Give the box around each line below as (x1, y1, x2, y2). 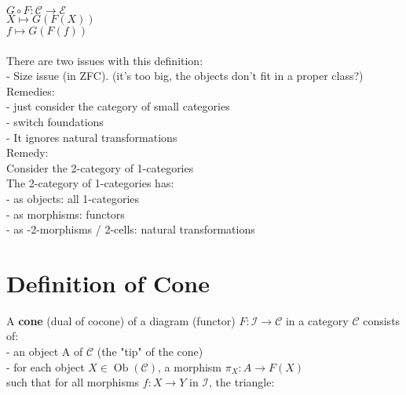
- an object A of (6, 343, 83, 360)
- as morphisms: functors (6, 205, 125, 222)
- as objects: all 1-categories (6, 190, 140, 206)
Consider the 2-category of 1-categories (6, 159, 194, 176)
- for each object (6, 358, 85, 375)
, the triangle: (209, 374, 275, 390)
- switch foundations (6, 113, 104, 129)
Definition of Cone (6, 266, 210, 299)
